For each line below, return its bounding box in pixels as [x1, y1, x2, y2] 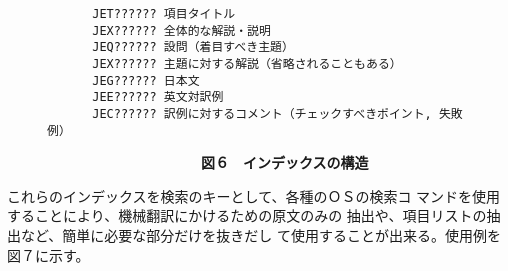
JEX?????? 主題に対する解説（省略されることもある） [92, 56, 402, 71]
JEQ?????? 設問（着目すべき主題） [92, 40, 294, 55]
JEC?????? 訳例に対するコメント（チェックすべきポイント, [92, 106, 432, 121]
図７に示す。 [7, 244, 90, 265]
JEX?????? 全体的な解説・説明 [92, 23, 271, 38]
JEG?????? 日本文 [92, 73, 200, 88]
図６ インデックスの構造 [200, 152, 369, 173]
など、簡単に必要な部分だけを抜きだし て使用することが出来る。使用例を [20, 225, 501, 246]
